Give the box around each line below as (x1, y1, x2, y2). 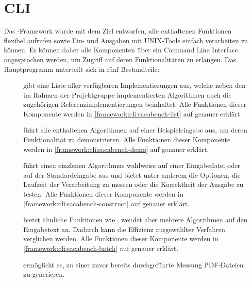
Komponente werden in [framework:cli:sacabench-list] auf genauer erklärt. (23, 108, 242, 118)
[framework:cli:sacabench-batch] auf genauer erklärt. (23, 243, 179, 253)
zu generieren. (23, 269, 65, 279)
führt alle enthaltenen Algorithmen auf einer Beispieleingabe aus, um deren (23, 125, 247, 135)
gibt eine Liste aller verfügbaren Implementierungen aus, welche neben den (23, 80, 246, 90)
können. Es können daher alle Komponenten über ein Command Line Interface (4, 45, 238, 55)
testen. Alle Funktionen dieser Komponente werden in (23, 189, 184, 199)
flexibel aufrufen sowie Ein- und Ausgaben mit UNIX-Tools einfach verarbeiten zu (4, 35, 248, 45)
